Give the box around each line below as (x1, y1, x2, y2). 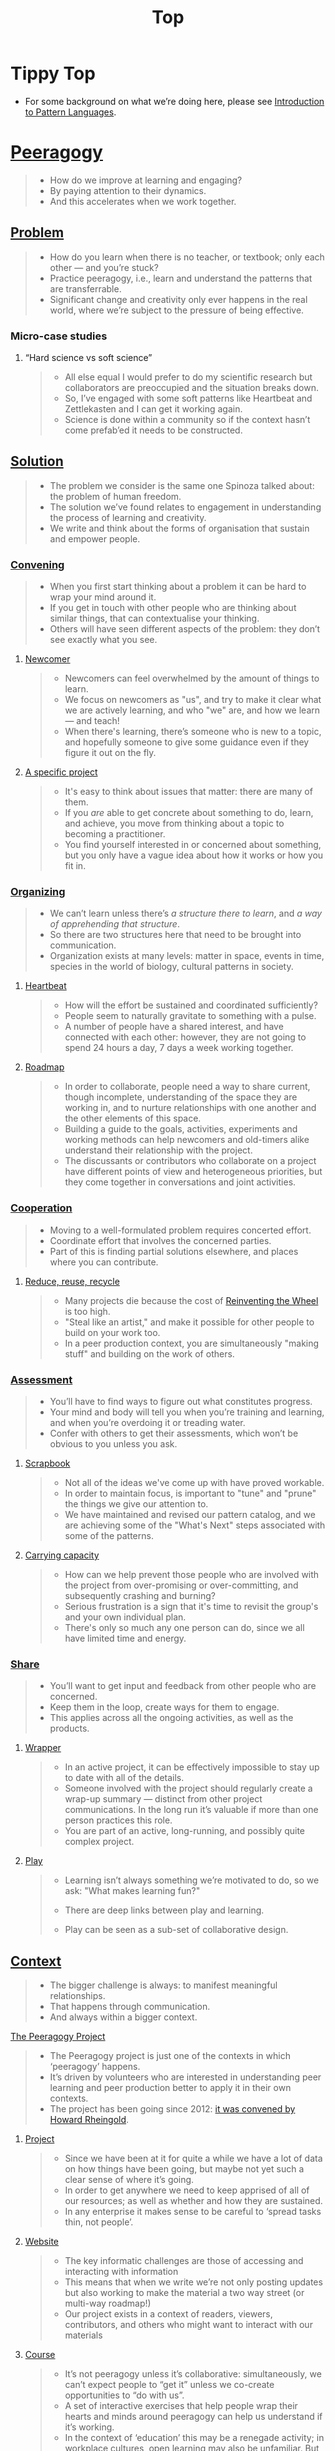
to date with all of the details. (64, 1772, 185, 1784)
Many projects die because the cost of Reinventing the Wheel (64, 1294, 319, 1306)
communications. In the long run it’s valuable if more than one (64, 1804, 319, 1816)
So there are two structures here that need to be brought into (49, 929, 302, 941)
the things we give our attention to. (64, 1497, 209, 1510)
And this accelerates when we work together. (49, 195, 237, 207)
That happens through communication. (49, 2001, 211, 2013)
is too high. (64, 1305, 111, 1317)
